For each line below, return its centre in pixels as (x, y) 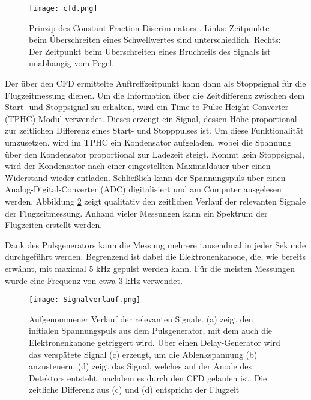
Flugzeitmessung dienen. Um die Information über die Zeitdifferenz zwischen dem (155, 95)
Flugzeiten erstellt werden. (54, 225)
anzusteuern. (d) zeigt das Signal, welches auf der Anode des (140, 366)
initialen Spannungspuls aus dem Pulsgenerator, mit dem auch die (151, 331)
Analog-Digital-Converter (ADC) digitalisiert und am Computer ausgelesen (143, 189)
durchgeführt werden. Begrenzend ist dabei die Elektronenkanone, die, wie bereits (155, 257)
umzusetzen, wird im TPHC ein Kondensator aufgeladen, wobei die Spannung (148, 142)
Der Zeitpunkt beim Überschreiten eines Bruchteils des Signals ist (150, 51)
